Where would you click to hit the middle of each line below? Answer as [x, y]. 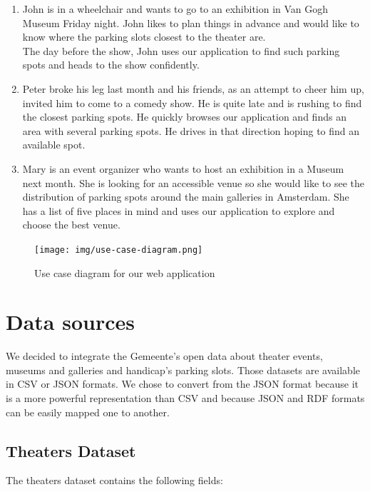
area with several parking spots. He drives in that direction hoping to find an [191, 130]
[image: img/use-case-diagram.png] [119, 250]
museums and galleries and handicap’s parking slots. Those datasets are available [183, 370]
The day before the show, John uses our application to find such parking [181, 50]
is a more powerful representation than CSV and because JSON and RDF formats [185, 398]
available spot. [54, 145]
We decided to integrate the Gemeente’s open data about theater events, [164, 356]
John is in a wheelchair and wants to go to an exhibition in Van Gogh [175, 9]
